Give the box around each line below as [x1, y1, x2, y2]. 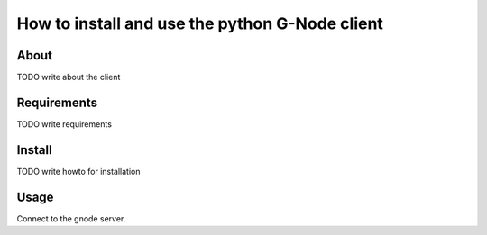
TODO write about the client [16, 72, 121, 83]
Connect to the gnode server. [16, 212, 126, 224]
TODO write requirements [16, 118, 113, 130]
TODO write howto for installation [16, 166, 141, 176]
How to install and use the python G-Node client [16, 14, 383, 33]
